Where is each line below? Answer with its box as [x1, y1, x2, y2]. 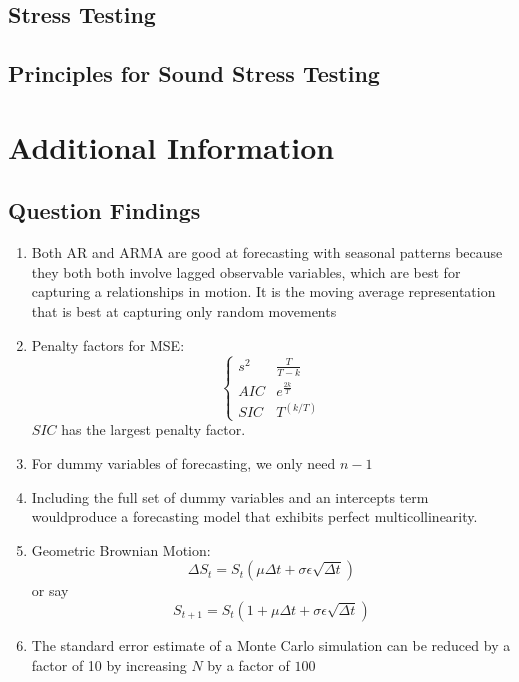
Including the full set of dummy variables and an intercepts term [31, 486, 429, 507]
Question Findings [8, 195, 201, 226]
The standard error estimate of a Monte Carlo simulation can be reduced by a [31, 634, 511, 655]
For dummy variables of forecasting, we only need [31, 453, 336, 474]
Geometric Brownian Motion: [31, 539, 211, 560]
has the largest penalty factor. [61, 419, 246, 440]
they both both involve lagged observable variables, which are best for [31, 261, 461, 282]
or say [31, 580, 69, 601]
